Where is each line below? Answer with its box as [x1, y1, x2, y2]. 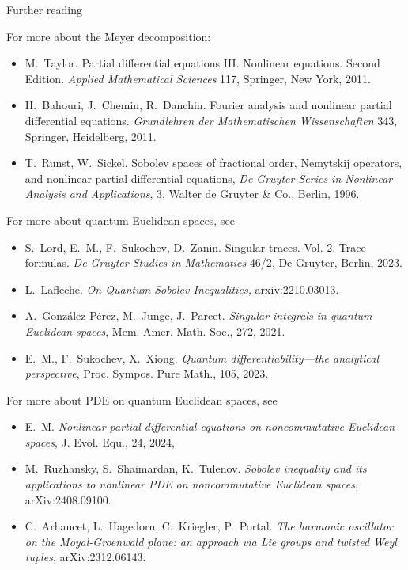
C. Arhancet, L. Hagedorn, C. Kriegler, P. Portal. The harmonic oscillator [25, 518, 393, 534]
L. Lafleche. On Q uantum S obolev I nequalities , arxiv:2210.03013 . [25, 280, 339, 297]
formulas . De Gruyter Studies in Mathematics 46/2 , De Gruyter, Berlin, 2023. [25, 254, 402, 271]
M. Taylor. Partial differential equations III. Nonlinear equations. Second [25, 55, 380, 71]
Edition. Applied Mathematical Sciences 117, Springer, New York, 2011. [25, 70, 371, 86]
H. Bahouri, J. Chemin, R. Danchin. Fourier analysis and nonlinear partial [25, 97, 392, 113]
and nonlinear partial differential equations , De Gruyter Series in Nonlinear [25, 169, 393, 186]
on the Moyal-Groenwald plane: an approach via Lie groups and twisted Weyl [25, 533, 397, 549]
